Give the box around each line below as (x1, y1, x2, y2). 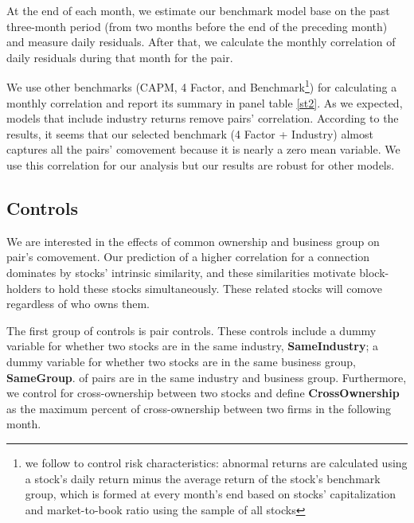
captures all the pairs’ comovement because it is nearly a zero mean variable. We (6, 141, 400, 158)
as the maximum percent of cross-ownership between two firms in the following (6, 400, 392, 416)
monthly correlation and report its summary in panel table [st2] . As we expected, (6, 94, 403, 111)
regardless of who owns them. (6, 295, 150, 312)
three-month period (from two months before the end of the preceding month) (6, 18, 388, 34)
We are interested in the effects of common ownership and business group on (6, 232, 380, 249)
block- (359, 263, 389, 280)
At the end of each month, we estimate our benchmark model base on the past (6, 2, 390, 18)
